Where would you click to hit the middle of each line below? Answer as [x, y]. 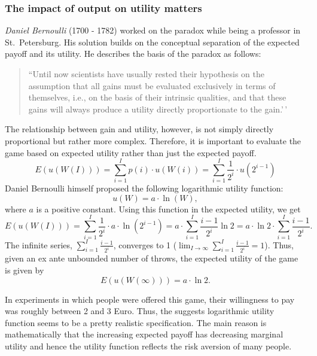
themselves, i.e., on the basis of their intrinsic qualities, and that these [157, 97]
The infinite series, [39, 244]
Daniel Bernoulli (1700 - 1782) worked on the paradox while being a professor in [153, 30]
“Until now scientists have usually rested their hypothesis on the [146, 74]
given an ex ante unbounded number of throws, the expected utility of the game [152, 258]
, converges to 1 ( [145, 244]
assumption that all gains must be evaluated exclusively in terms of [152, 85]
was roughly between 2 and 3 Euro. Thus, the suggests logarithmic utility [140, 311]
